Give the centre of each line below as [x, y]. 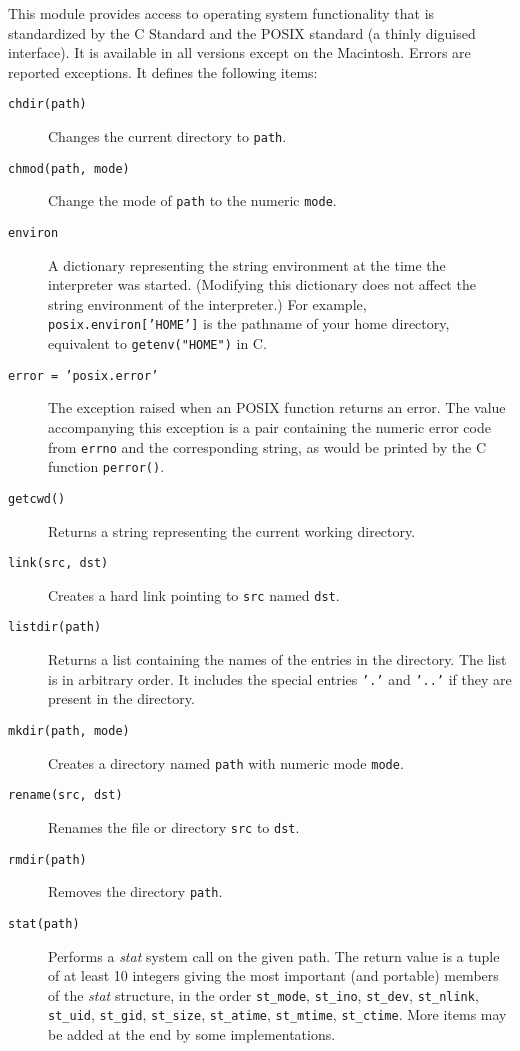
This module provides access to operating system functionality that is [221, 13]
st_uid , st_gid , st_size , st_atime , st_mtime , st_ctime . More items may [277, 1014]
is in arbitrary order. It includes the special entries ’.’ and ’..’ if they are [280, 678]
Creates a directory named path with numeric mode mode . [226, 762]
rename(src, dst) [65, 795]
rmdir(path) [47, 859]
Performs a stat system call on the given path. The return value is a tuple [274, 955]
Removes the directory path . [135, 891]
